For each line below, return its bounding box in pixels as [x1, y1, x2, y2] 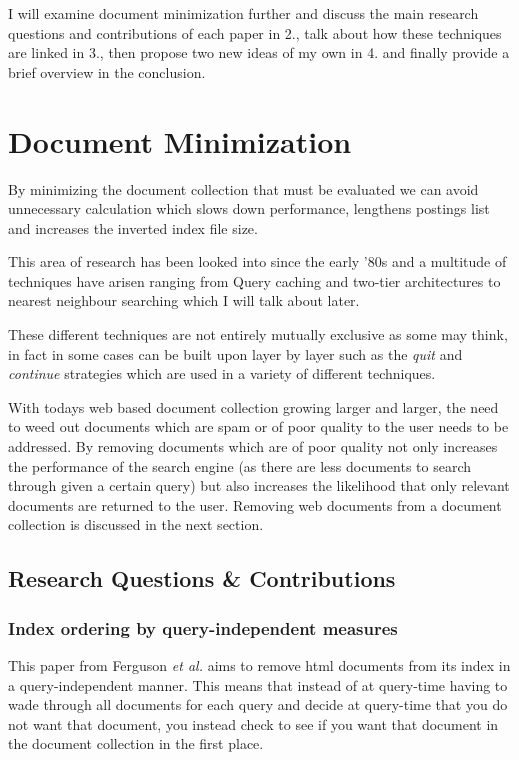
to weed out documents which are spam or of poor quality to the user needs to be [8, 416, 509, 437]
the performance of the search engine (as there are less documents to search [8, 455, 472, 476]
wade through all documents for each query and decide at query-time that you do [8, 694, 508, 715]
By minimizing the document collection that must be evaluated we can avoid [8, 178, 479, 199]
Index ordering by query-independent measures [8, 615, 398, 640]
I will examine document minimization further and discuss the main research [8, 3, 479, 23]
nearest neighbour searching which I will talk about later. [8, 290, 360, 311]
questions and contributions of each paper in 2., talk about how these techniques [8, 22, 502, 43]
